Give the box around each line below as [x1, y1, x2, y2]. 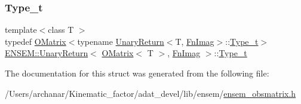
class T [48, 23, 74, 36]
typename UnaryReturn [77, 35, 164, 47]
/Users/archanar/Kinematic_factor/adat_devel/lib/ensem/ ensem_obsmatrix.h [5, 87, 296, 99]
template [5, 23, 37, 36]
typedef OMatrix [5, 35, 66, 47]
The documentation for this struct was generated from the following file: [5, 67, 269, 79]
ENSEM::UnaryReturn [5, 47, 88, 59]
